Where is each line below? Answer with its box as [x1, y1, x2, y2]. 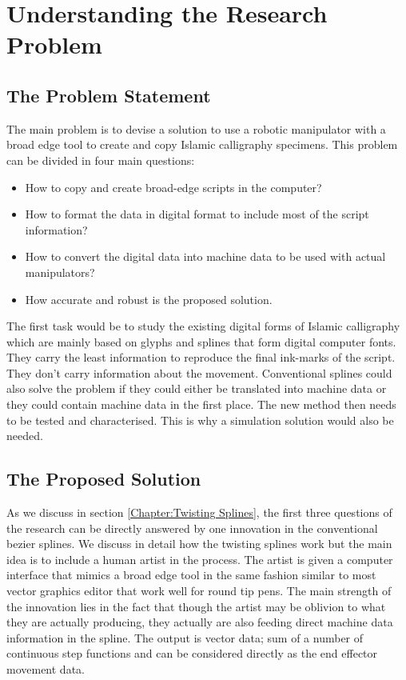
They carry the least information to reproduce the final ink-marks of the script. [6, 349, 396, 366]
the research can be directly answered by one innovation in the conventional [6, 519, 378, 536]
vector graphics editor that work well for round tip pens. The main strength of [6, 582, 392, 599]
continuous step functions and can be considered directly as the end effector [6, 645, 378, 662]
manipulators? [25, 263, 95, 280]
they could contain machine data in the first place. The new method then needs [6, 396, 396, 413]
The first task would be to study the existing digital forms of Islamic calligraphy [6, 318, 400, 334]
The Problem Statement [6, 82, 211, 107]
